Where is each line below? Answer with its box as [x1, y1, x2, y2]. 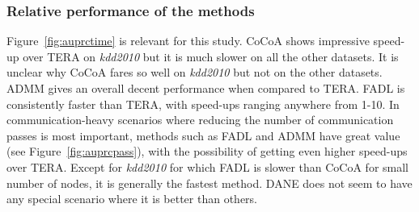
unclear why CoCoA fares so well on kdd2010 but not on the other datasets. [6, 64, 383, 81]
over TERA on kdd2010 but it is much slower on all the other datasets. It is [23, 48, 399, 64]
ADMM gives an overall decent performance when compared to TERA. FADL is [6, 80, 405, 96]
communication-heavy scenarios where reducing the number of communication [6, 111, 394, 128]
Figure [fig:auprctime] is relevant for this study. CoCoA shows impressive [6, 32, 370, 49]
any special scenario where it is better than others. [6, 190, 258, 207]
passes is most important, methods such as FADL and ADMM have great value [6, 127, 400, 143]
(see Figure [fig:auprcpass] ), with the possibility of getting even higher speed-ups [6, 143, 408, 160]
